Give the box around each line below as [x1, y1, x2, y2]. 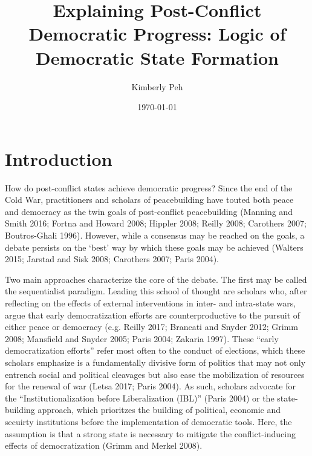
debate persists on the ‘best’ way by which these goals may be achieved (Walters [5, 240, 304, 253]
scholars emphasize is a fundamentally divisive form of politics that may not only [5, 355, 306, 368]
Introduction [5, 146, 112, 171]
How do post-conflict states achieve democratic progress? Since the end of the [5, 181, 293, 194]
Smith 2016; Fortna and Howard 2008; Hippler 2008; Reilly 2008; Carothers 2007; [5, 217, 307, 230]
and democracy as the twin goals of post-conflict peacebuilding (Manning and [5, 205, 293, 217]
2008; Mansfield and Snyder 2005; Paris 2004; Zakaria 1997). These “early [5, 332, 279, 345]
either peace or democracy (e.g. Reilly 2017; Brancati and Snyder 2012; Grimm [5, 320, 298, 333]
